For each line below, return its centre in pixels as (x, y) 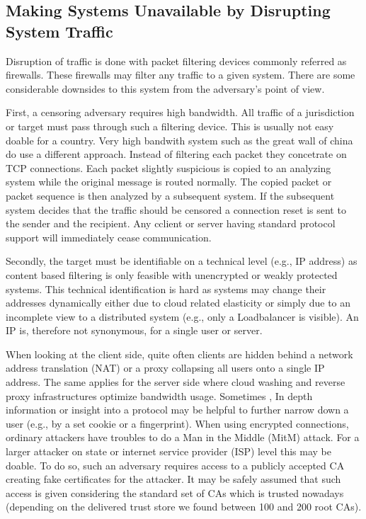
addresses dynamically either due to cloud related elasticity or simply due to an (178, 303)
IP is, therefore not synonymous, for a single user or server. (134, 330)
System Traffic (59, 31)
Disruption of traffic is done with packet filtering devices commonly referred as (176, 61)
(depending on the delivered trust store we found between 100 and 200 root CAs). (184, 507)
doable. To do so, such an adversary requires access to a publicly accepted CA (175, 465)
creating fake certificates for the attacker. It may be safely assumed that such (173, 479)
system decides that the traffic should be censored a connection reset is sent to (176, 209)
